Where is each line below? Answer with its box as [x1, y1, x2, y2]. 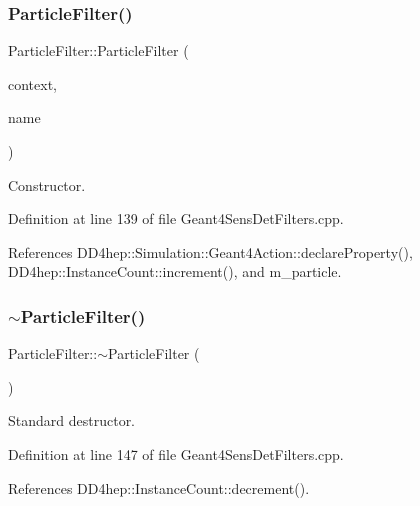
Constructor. [8, 174, 86, 195]
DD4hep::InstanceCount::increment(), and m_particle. [8, 261, 342, 282]
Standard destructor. [8, 410, 136, 431]
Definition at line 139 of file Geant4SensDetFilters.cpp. [8, 208, 344, 229]
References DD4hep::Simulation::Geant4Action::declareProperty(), [8, 241, 413, 262]
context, [8, 73, 57, 94]
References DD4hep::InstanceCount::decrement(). [8, 477, 310, 498]
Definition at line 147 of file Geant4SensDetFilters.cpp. [8, 443, 344, 464]
